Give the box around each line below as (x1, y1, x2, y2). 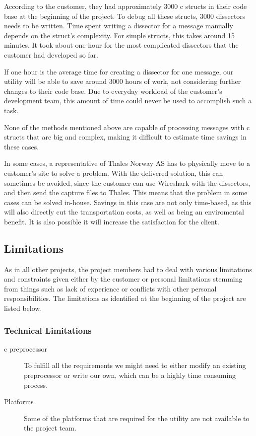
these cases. (4, 141, 39, 151)
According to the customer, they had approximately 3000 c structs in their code (4, 1, 247, 11)
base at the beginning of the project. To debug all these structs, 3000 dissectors (4, 10, 246, 21)
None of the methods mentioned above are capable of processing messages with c (4, 122, 250, 132)
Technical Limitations (4, 324, 92, 336)
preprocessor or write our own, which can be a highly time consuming (24, 370, 236, 380)
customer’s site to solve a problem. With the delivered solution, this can (4, 167, 223, 178)
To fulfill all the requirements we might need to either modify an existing (24, 360, 246, 370)
